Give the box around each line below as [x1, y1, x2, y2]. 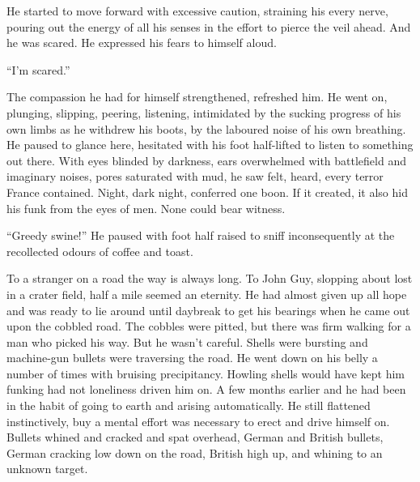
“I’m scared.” [6, 61, 70, 78]
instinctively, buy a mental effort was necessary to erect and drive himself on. [6, 412, 390, 429]
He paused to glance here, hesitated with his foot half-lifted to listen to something [6, 136, 414, 153]
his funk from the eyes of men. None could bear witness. [6, 199, 286, 216]
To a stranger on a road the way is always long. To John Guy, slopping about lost [6, 270, 413, 287]
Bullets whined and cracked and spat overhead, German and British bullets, [6, 429, 384, 446]
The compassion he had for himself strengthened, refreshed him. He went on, [6, 88, 388, 105]
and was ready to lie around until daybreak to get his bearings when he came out [6, 301, 410, 318]
